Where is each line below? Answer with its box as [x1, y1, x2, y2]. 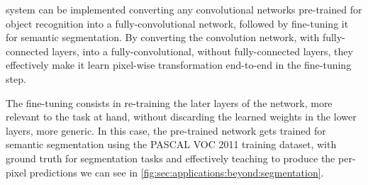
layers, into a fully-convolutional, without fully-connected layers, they [52, 43, 353, 58]
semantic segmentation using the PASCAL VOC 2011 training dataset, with [6, 137, 337, 152]
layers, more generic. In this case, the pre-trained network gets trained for [6, 123, 326, 138]
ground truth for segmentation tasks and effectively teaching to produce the [6, 150, 335, 165]
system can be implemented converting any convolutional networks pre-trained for [6, 2, 362, 16]
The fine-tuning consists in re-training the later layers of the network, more [6, 95, 333, 110]
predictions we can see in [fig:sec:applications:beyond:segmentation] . [29, 164, 324, 179]
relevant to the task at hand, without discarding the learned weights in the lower [6, 109, 357, 124]
